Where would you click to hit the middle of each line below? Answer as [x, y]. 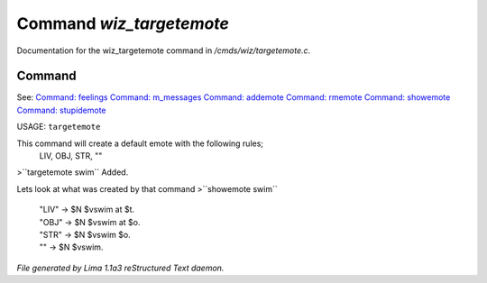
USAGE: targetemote [59, 127]
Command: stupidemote [62, 110]
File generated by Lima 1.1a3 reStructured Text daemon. [120, 268]
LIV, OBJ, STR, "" [71, 156]
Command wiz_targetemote [123, 23]
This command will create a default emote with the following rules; [140, 143]
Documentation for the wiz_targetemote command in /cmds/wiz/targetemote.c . [164, 50]
